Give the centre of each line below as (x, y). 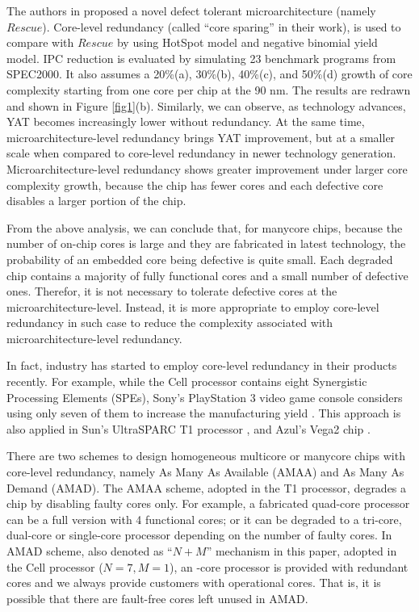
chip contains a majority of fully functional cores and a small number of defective (207, 275)
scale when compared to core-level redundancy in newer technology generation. (201, 153)
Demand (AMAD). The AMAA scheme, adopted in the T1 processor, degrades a (207, 487)
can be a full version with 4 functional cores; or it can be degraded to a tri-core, (204, 519)
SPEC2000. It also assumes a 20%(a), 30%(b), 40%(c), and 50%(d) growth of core (209, 74)
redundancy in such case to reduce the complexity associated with (170, 323)
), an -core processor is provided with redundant (289, 566)
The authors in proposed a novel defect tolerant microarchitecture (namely (191, 10)
